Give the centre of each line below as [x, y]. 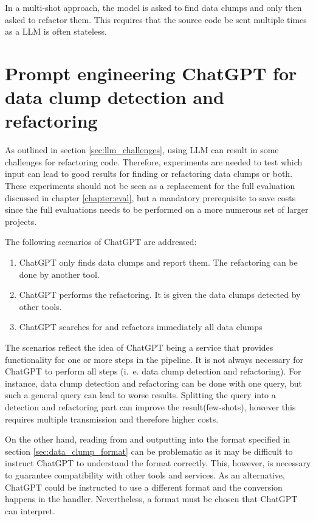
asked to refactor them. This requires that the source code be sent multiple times [156, 19]
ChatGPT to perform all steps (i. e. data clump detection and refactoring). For [153, 371]
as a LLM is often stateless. [56, 31]
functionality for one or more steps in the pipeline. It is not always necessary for [154, 359]
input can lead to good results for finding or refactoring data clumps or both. [149, 174]
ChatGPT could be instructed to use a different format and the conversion [144, 487]
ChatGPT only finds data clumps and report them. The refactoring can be [158, 262]
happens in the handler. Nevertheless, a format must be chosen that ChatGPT [151, 499]
